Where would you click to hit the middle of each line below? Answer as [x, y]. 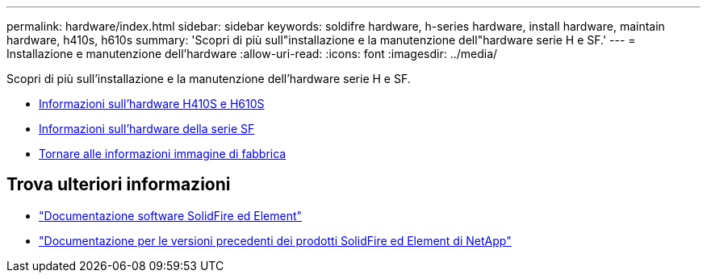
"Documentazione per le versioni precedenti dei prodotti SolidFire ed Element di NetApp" [275, 240]
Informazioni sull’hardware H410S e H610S [152, 104]
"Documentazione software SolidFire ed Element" [171, 215]
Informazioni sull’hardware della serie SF [147, 129]
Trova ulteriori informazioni [119, 185]
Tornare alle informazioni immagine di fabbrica [163, 154]
